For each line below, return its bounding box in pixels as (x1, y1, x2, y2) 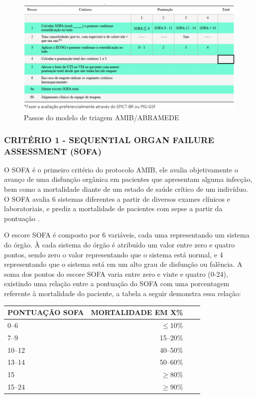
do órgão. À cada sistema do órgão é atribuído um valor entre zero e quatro (4, 239, 235, 249)
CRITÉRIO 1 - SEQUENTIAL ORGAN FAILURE (4, 133, 214, 146)
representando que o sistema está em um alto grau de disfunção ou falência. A (4, 259, 243, 269)
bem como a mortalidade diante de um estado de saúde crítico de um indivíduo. (4, 184, 248, 194)
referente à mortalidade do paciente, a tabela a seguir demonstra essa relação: (4, 288, 241, 298)
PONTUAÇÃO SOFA (7, 307, 84, 318)
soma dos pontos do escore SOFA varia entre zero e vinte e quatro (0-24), (4, 268, 228, 279)
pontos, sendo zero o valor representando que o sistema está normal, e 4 (4, 249, 223, 259)
